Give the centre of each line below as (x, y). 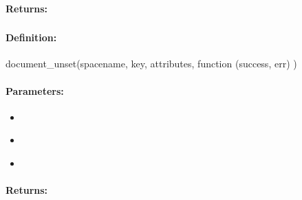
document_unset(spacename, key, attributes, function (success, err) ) (151, 64)
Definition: (31, 37)
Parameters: (35, 90)
